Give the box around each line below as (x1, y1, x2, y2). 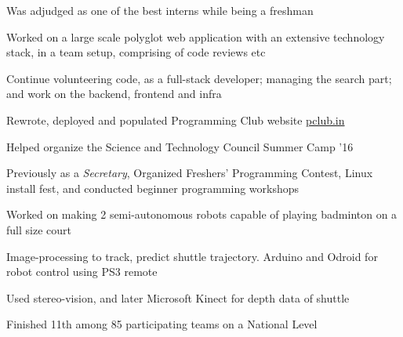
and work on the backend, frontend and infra (6, 85, 222, 102)
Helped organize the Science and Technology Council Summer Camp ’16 (6, 138, 354, 154)
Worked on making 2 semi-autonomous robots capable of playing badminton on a (6, 206, 398, 223)
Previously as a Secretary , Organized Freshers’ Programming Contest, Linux (6, 165, 373, 181)
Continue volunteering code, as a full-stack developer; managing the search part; (6, 70, 392, 86)
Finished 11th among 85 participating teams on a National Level (6, 316, 318, 332)
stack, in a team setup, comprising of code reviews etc (6, 44, 266, 60)
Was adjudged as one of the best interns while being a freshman (6, 2, 314, 18)
